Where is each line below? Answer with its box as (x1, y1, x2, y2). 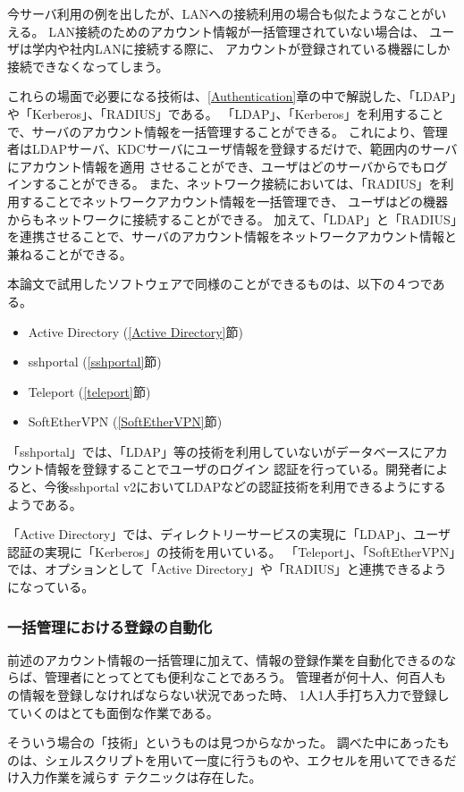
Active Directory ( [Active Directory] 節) (28, 322, 243, 341)
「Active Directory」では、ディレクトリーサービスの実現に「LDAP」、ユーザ (7, 525, 451, 543)
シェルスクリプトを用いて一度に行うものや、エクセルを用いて (44, 750, 407, 769)
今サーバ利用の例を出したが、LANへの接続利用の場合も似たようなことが (7, 4, 434, 22)
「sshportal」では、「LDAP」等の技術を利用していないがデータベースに (7, 442, 423, 460)
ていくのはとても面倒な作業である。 (7, 703, 219, 721)
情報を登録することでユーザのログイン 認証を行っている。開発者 (44, 459, 424, 478)
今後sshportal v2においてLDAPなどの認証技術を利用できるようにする (44, 477, 446, 496)
